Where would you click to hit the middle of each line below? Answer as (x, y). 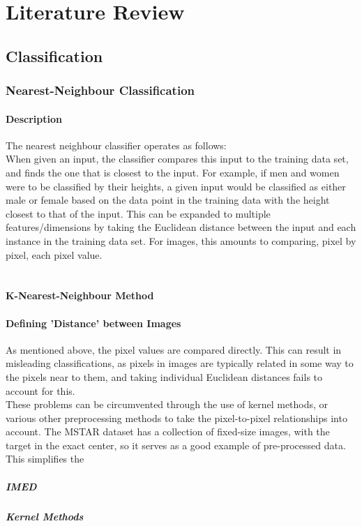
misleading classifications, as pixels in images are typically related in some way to (180, 363)
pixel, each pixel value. (54, 254)
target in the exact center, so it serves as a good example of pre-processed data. (176, 445)
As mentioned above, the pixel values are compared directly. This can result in (174, 349)
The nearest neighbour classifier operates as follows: (116, 145)
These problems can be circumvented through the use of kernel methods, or (167, 404)
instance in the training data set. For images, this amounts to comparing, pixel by (181, 240)
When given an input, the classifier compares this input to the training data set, (177, 159)
